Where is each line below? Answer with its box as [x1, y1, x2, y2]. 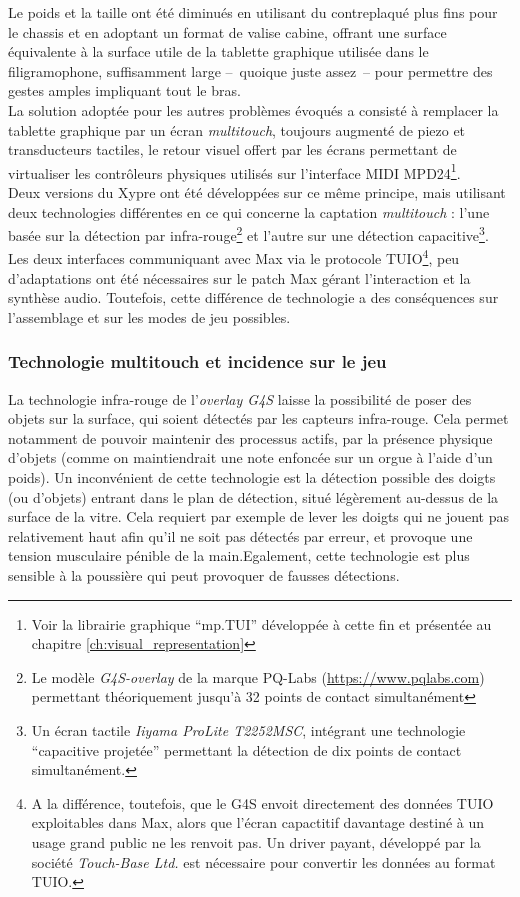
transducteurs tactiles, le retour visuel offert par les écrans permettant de [8, 139, 457, 160]
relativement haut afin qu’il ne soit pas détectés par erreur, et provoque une [8, 525, 473, 546]
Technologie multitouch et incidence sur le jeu [8, 349, 387, 374]
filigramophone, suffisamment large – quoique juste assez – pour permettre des [8, 60, 493, 81]
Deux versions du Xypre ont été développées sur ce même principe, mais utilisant [8, 182, 506, 202]
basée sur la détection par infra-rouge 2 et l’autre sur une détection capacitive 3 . [8, 222, 489, 245]
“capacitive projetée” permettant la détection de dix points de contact [31, 739, 462, 760]
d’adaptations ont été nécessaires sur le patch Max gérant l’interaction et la [8, 267, 471, 288]
